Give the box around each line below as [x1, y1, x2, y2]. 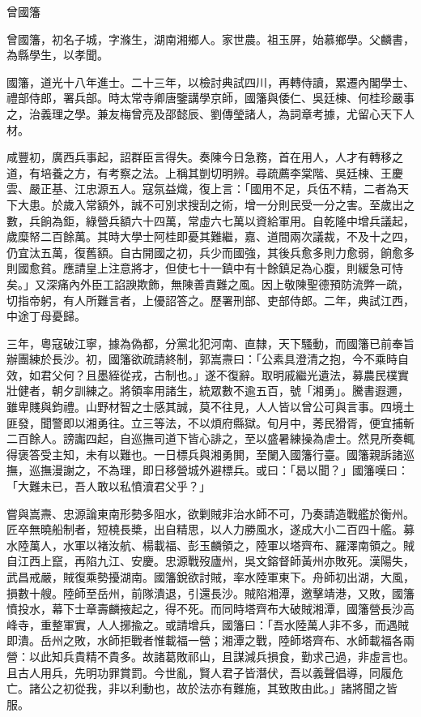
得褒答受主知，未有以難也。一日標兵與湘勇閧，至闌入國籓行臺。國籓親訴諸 [6, 445, 403, 462]
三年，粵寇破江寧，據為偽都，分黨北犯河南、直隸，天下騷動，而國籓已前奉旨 [6, 334, 415, 351]
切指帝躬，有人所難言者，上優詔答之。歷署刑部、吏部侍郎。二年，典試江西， [6, 291, 415, 308]
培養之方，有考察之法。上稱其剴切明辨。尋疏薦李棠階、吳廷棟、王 [40, 164, 392, 181]
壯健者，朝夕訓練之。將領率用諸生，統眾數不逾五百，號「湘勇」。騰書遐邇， [6, 382, 409, 399]
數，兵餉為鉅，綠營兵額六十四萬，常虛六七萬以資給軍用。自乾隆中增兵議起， [6, 212, 415, 229]
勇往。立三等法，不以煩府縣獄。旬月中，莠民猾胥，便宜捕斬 [96, 414, 415, 431]
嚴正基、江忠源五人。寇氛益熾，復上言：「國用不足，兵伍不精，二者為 [28, 180, 398, 197]
